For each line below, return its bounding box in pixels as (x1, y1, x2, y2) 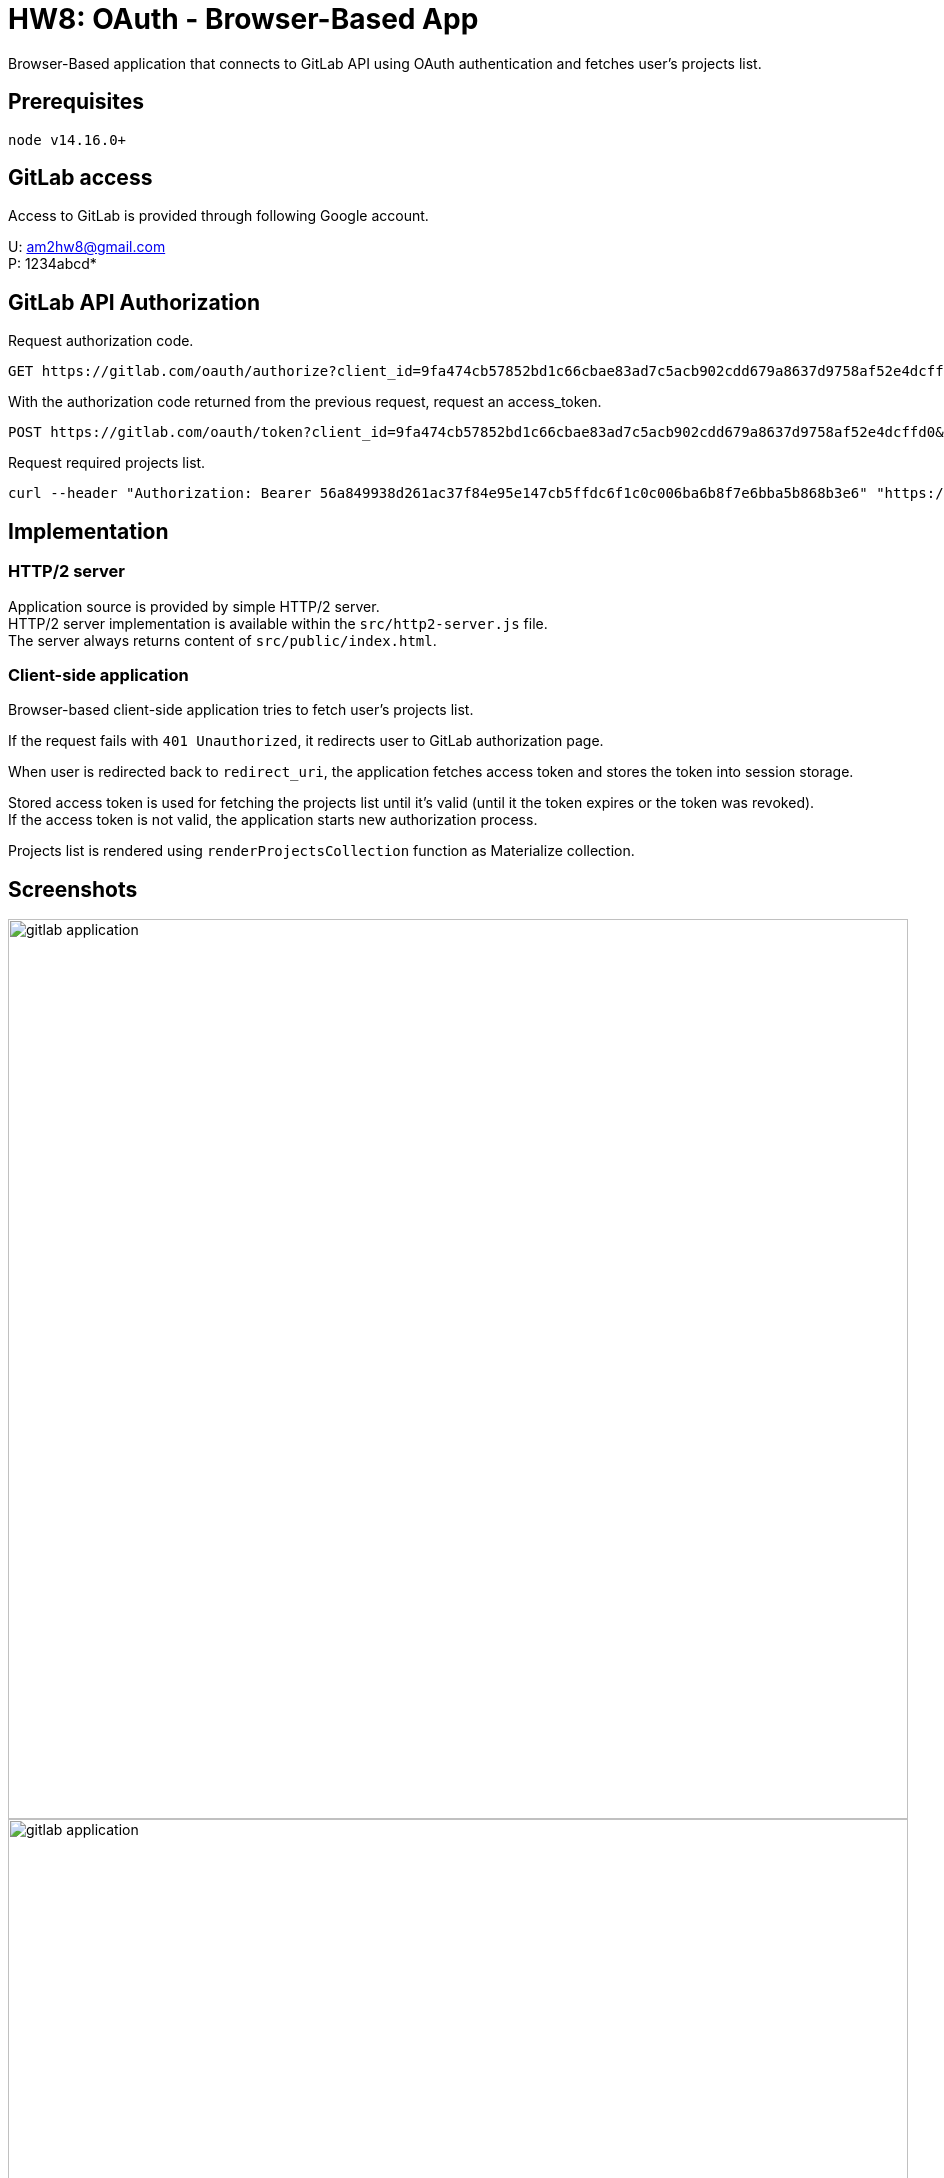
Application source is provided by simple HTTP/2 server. (8, 597, 380, 615)
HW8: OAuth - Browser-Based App (8, 2, 479, 36)
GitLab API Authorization (8, 289, 260, 315)
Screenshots (8, 876, 138, 902)
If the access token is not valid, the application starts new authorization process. (8, 811, 538, 829)
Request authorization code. (8, 332, 194, 350)
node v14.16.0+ (8, 131, 127, 148)
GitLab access (8, 165, 153, 191)
